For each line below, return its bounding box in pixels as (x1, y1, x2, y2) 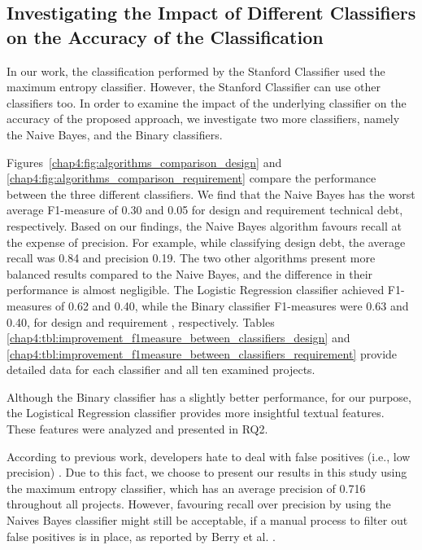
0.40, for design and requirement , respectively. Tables (7, 313, 275, 330)
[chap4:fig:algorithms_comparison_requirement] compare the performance (7, 169, 376, 187)
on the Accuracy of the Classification (7, 24, 324, 49)
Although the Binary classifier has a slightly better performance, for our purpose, (7, 388, 411, 405)
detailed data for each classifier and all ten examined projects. (7, 361, 315, 378)
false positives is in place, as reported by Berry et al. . (7, 527, 276, 544)
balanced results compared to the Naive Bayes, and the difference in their (7, 265, 373, 282)
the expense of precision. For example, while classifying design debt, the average (7, 233, 406, 250)
